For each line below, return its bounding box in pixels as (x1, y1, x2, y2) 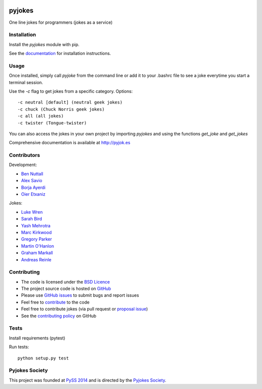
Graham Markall (21, 250, 53, 256)
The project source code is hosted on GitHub (21, 286, 111, 291)
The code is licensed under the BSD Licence (21, 279, 110, 285)
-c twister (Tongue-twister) (17, 120, 87, 126)
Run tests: (9, 344, 29, 350)
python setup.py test (17, 355, 69, 361)
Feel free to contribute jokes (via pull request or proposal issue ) (21, 306, 148, 312)
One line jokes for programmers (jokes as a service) (9, 19, 113, 25)
